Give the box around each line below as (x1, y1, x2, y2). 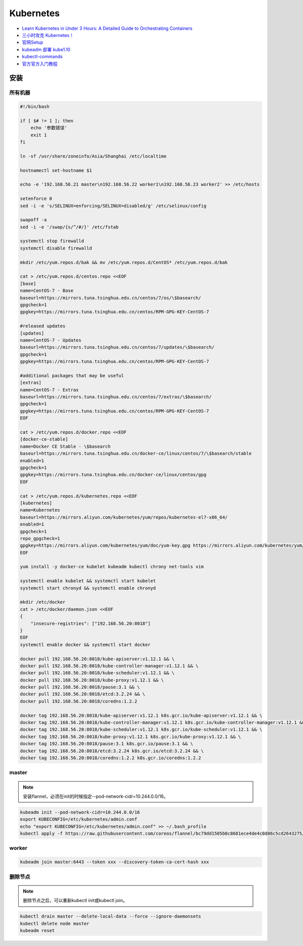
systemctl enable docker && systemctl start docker (20, 641, 151, 648)
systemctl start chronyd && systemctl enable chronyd (20, 585, 156, 591)
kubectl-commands (22, 54, 63, 60)
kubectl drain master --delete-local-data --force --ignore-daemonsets (20, 914, 201, 919)
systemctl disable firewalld (20, 245, 92, 251)
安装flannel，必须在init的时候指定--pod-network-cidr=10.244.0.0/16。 (23, 793, 169, 799)
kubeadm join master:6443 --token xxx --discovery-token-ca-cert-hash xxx (20, 859, 210, 865)
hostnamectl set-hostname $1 (20, 167, 92, 173)
